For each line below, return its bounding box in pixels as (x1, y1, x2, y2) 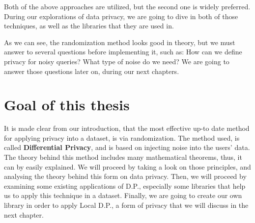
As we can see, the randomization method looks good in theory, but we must (4, 37, 235, 47)
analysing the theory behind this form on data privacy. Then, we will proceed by (4, 171, 247, 181)
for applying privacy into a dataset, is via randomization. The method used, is (4, 132, 240, 143)
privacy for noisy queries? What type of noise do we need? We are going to (4, 56, 229, 66)
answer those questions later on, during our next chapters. (4, 66, 179, 76)
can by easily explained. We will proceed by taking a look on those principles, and (4, 161, 251, 172)
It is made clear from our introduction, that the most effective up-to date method (4, 123, 250, 133)
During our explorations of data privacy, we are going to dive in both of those (4, 11, 238, 21)
